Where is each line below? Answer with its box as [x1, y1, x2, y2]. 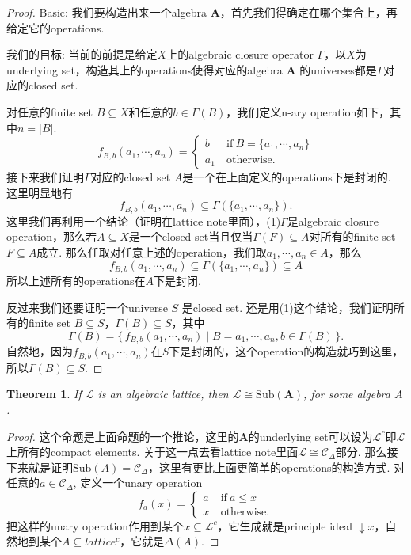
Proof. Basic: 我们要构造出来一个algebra [6, 4, 207, 20]
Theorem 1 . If [6, 386, 82, 402]
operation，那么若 [6, 228, 97, 245]
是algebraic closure [287, 212, 379, 229]
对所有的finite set [309, 228, 396, 245]
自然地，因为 [6, 343, 73, 359]
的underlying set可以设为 [248, 428, 373, 444]
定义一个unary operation [80, 474, 203, 491]
